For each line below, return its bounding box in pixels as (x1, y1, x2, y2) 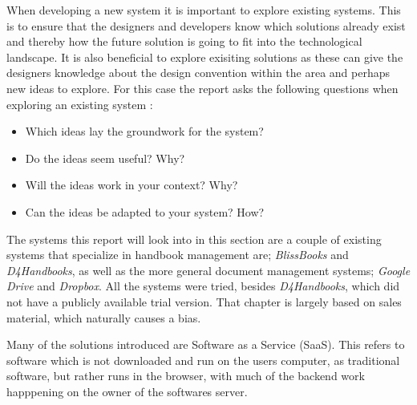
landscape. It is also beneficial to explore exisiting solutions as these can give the (6, 48, 403, 65)
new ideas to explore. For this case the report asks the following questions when (6, 79, 399, 96)
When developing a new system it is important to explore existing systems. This (6, 2, 401, 18)
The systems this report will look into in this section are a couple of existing (6, 230, 382, 247)
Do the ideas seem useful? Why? (25, 149, 185, 166)
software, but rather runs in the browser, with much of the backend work (6, 367, 365, 384)
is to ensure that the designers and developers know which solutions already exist (6, 17, 406, 34)
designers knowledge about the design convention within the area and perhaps (6, 64, 391, 81)
